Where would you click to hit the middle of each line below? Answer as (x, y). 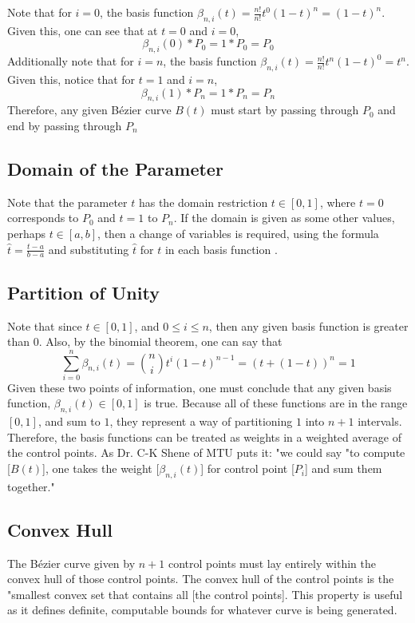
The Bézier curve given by (71, 563)
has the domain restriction (203, 202)
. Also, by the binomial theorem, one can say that (160, 341)
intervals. (380, 421)
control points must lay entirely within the (272, 563)
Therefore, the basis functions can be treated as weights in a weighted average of (204, 436)
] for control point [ (247, 468)
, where (338, 202)
